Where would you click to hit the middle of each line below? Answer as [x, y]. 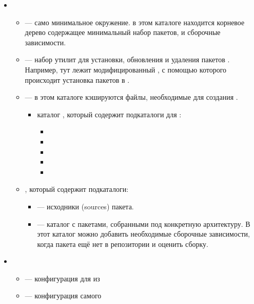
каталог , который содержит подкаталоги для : [109, 114]
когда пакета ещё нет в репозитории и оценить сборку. [123, 244]
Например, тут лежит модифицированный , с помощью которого [126, 69]
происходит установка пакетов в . [77, 79]
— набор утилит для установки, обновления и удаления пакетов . [127, 59]
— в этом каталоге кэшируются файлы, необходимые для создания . [131, 97]
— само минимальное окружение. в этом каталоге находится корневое [135, 22]
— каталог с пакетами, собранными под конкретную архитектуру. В [144, 223]
